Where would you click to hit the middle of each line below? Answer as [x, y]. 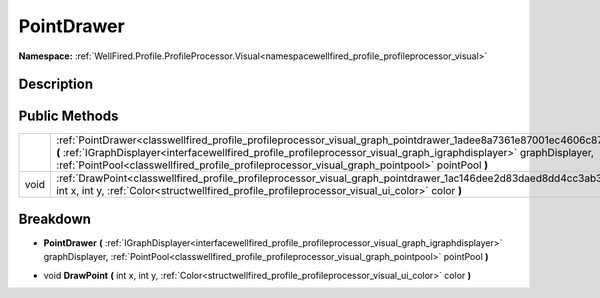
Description [56, 84]
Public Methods [68, 116]
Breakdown [55, 218]
